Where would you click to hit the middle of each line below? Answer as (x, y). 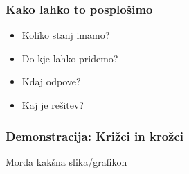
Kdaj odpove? (51, 81)
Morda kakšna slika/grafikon (66, 161)
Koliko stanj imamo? (66, 35)
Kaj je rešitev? (53, 105)
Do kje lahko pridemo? (70, 58)
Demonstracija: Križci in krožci (95, 136)
